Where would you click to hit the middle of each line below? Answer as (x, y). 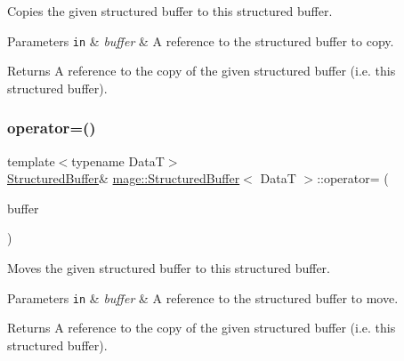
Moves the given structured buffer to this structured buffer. (169, 268)
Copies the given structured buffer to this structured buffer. (170, 11)
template (31, 160)
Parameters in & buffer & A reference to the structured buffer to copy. (201, 40)
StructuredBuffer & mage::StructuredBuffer (124, 178)
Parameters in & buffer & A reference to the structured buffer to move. (203, 297)
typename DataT (118, 160)
